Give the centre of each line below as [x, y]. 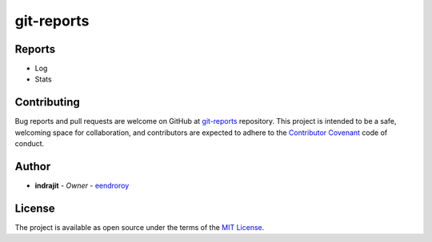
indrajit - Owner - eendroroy [82, 186]
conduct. [30, 144]
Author [33, 167]
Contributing [47, 103]
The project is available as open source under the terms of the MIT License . [140, 227]
